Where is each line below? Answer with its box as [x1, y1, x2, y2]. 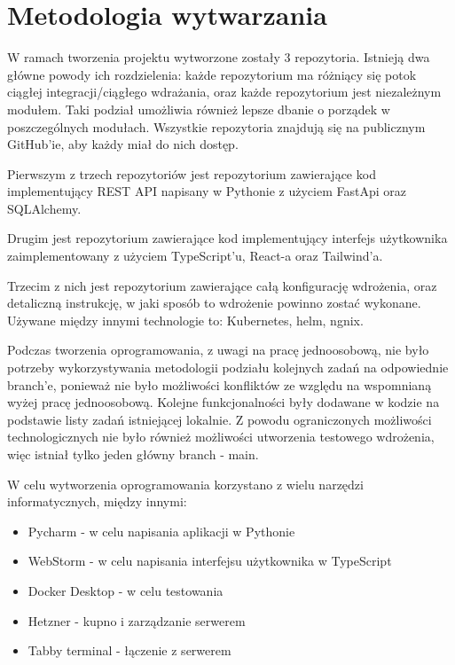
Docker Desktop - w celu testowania [27, 581, 224, 599]
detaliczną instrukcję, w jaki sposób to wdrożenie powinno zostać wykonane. [7, 293, 421, 312]
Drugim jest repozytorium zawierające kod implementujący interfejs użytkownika [7, 229, 448, 247]
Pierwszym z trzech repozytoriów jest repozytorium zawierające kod [7, 164, 376, 183]
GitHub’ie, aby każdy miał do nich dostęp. [7, 135, 239, 153]
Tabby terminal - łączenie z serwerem [27, 641, 231, 660]
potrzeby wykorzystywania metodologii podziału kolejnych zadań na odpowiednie [7, 358, 449, 377]
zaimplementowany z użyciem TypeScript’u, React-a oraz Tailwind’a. [7, 246, 383, 265]
